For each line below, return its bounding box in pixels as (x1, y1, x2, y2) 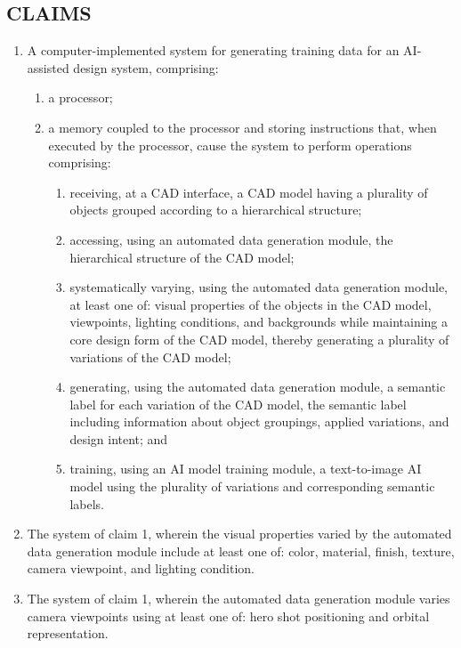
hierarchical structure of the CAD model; (69, 247, 295, 266)
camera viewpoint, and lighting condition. (27, 559, 255, 578)
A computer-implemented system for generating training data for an (27, 41, 400, 60)
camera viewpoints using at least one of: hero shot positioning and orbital (27, 606, 430, 625)
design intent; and (69, 429, 168, 448)
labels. (69, 494, 104, 513)
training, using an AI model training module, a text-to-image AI (69, 459, 422, 478)
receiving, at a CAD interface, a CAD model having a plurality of (69, 182, 428, 201)
